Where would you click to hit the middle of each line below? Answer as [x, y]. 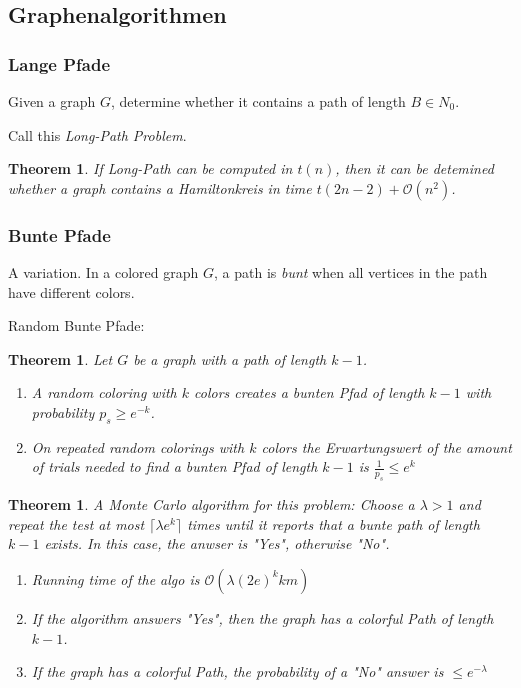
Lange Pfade [59, 63]
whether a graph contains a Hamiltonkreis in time [160, 187]
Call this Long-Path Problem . [97, 134]
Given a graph [52, 101]
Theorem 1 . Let [60, 358]
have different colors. [71, 291]
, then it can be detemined [414, 168]
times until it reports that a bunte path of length [333, 523]
